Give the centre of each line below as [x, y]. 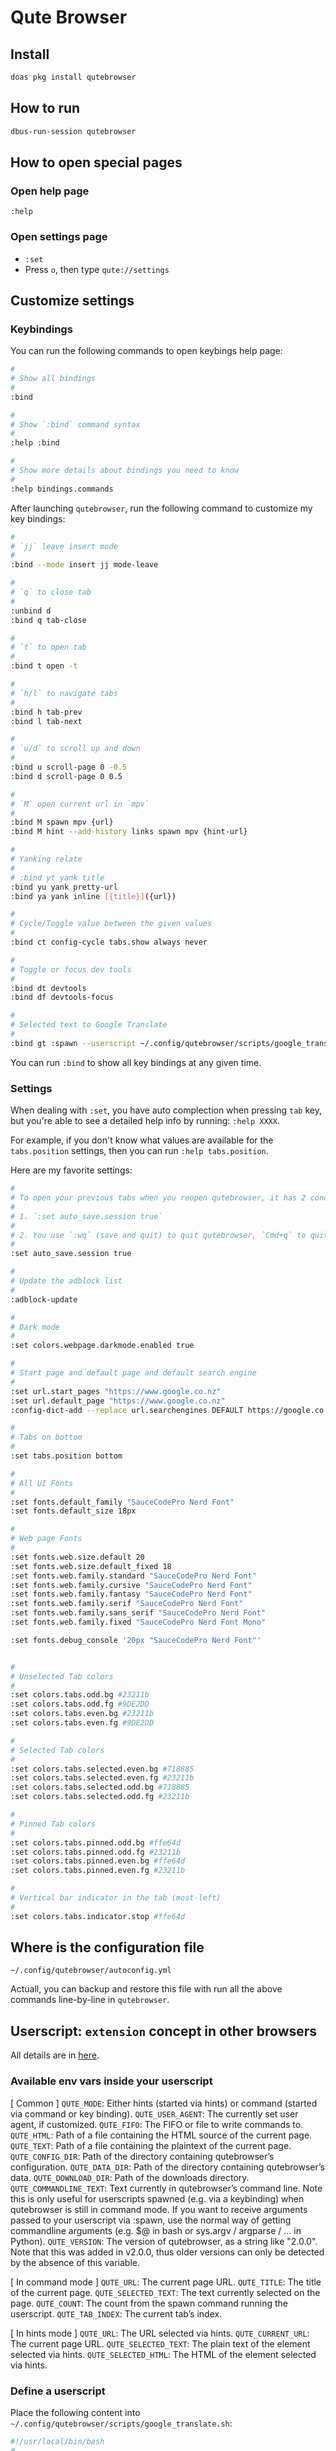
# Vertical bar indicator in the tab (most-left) [116, 1898]
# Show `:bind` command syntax [75, 424]
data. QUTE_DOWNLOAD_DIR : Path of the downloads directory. [130, 2177]
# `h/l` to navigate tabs [64, 693]
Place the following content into [75, 2412]
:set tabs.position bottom [66, 1456]
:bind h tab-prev [46, 712]
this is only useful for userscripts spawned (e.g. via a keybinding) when [157, 2198]
